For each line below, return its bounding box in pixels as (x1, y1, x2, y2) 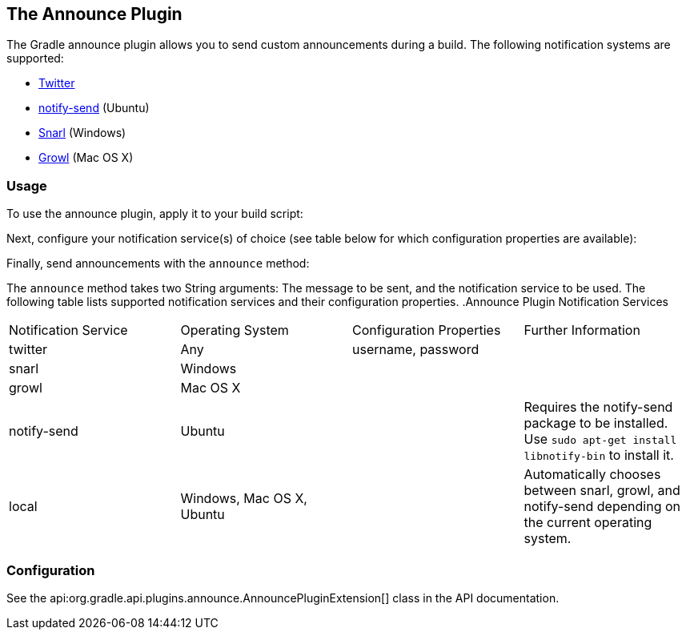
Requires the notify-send (524, 399, 673, 416)
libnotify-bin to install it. (524, 447, 674, 464)
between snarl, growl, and (524, 482, 680, 499)
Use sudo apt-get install (524, 431, 677, 448)
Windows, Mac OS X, (180, 490, 307, 507)
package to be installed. (524, 415, 668, 432)
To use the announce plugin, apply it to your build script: (6, 207, 303, 221)
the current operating (524, 514, 652, 531)
